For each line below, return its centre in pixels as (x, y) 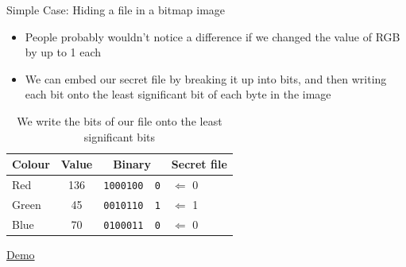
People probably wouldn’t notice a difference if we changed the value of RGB (213, 36)
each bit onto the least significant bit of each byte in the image (178, 94)
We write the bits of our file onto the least (120, 120)
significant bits (119, 136)
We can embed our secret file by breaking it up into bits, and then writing (206, 78)
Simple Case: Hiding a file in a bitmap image (116, 10)
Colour (31, 164)
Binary (132, 164)
